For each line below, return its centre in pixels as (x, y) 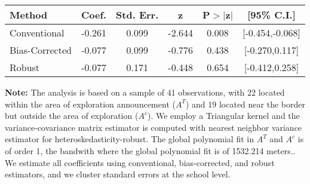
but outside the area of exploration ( (72, 116)
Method (29, 15)
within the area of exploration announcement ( (90, 104)
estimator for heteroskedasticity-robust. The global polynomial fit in (129, 139)
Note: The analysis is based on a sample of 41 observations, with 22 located (145, 92)
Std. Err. (137, 15)
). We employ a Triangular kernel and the (223, 116)
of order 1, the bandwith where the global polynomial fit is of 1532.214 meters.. (150, 150)
